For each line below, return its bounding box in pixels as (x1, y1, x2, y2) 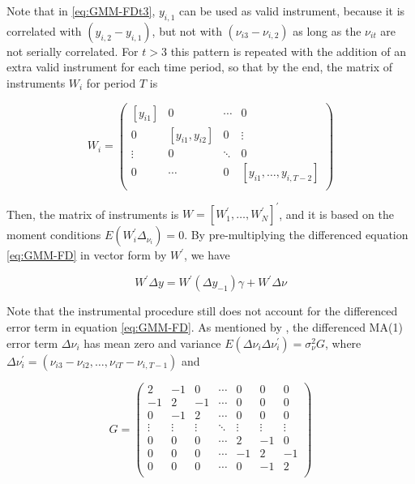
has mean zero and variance (83, 334, 221, 351)
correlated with (6, 22, 82, 39)
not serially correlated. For (6, 42, 139, 59)
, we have (184, 246, 230, 263)
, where (324, 334, 362, 351)
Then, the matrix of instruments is (6, 205, 179, 222)
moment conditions (6, 226, 101, 243)
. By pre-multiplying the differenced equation (184, 226, 409, 243)
